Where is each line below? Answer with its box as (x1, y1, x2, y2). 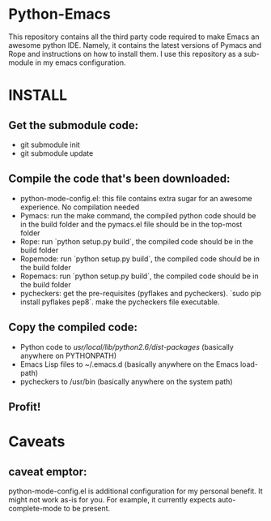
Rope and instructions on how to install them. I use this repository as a (8, 49, 243, 58)
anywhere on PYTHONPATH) (19, 351, 117, 360)
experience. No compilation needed (19, 202, 140, 212)
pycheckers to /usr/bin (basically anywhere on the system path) (19, 377, 233, 386)
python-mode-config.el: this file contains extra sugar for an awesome (19, 193, 252, 203)
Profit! (8, 399, 41, 414)
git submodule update (19, 148, 94, 158)
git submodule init (19, 140, 81, 149)
